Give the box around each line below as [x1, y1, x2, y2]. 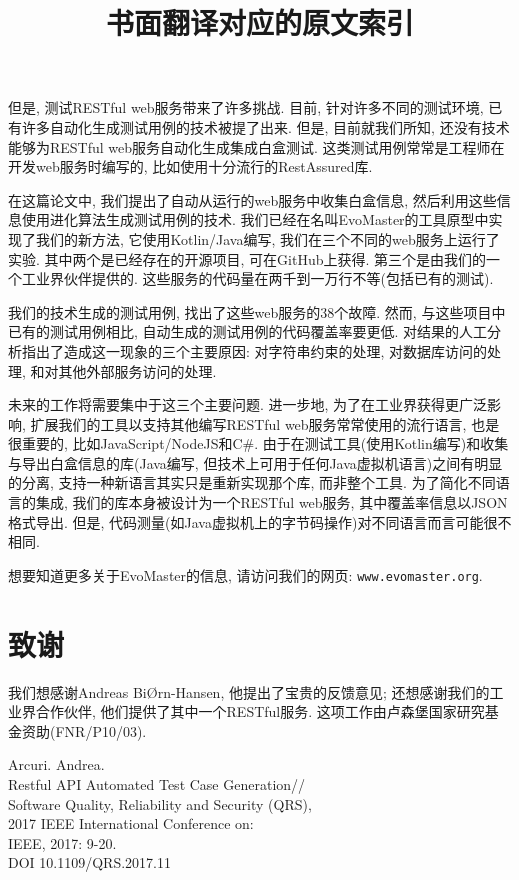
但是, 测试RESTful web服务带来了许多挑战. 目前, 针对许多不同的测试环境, [8, 97, 484, 118]
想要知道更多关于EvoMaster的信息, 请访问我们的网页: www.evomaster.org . [8, 564, 483, 585]
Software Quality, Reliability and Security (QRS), [8, 793, 312, 814]
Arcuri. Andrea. [8, 754, 105, 775]
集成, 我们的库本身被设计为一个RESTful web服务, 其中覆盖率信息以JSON [35, 492, 508, 513]
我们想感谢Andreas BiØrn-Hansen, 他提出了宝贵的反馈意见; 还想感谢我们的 [8, 681, 490, 702]
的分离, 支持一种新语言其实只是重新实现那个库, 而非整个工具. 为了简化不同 [8, 472, 496, 493]
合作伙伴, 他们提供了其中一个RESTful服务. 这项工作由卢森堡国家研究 [35, 701, 485, 722]
